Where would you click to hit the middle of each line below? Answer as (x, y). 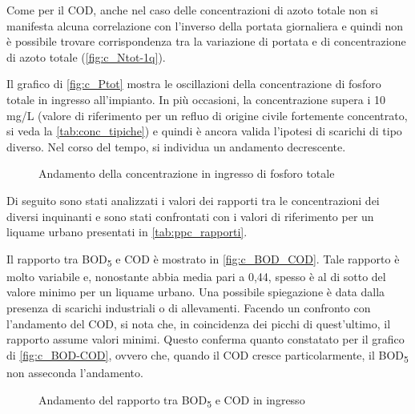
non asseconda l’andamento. (75, 372)
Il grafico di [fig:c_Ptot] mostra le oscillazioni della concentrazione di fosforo (194, 84)
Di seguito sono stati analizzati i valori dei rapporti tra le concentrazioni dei (193, 200)
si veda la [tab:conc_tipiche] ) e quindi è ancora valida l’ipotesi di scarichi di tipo (204, 131)
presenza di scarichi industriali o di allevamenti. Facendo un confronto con (189, 308)
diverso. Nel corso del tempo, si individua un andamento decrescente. (176, 146)
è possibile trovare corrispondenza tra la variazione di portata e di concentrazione (206, 41)
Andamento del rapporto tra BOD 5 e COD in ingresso (172, 400)
